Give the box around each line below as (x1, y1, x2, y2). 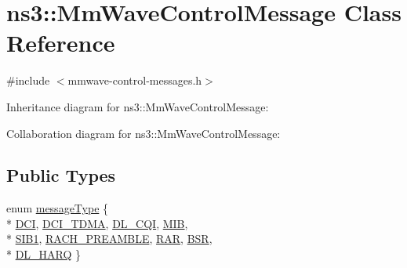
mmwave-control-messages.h (67, 72, 202, 89)
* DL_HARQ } (6, 246, 82, 263)
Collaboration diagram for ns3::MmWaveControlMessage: (6, 125, 281, 141)
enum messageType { (6, 200, 109, 216)
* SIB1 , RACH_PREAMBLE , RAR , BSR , (6, 230, 213, 247)
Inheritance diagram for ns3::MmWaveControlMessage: (6, 98, 269, 114)
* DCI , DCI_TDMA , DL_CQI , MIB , (6, 215, 188, 231)
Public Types (6, 163, 116, 187)
